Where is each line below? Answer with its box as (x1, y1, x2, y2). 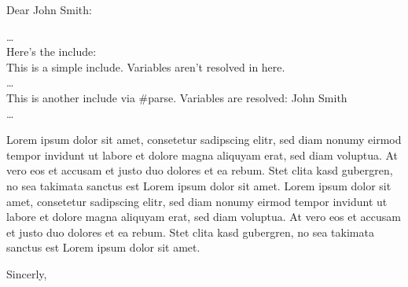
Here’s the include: (6, 43, 97, 60)
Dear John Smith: (6, 2, 92, 17)
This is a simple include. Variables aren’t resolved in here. (6, 58, 285, 75)
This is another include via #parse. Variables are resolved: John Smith (6, 89, 347, 105)
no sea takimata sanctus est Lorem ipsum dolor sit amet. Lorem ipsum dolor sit (6, 177, 391, 193)
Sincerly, (6, 265, 47, 281)
